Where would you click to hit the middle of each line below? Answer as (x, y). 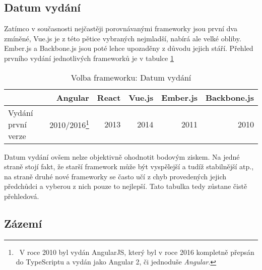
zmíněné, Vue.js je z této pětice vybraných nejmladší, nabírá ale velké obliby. (123, 38)
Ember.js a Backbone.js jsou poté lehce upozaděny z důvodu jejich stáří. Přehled (129, 48)
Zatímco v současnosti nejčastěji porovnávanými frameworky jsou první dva (121, 28)
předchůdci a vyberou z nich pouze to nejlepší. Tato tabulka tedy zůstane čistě (126, 186)
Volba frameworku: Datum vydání (131, 77)
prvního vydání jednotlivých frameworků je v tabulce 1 (89, 58)
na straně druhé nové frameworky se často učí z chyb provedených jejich (115, 176)
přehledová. (22, 196)
